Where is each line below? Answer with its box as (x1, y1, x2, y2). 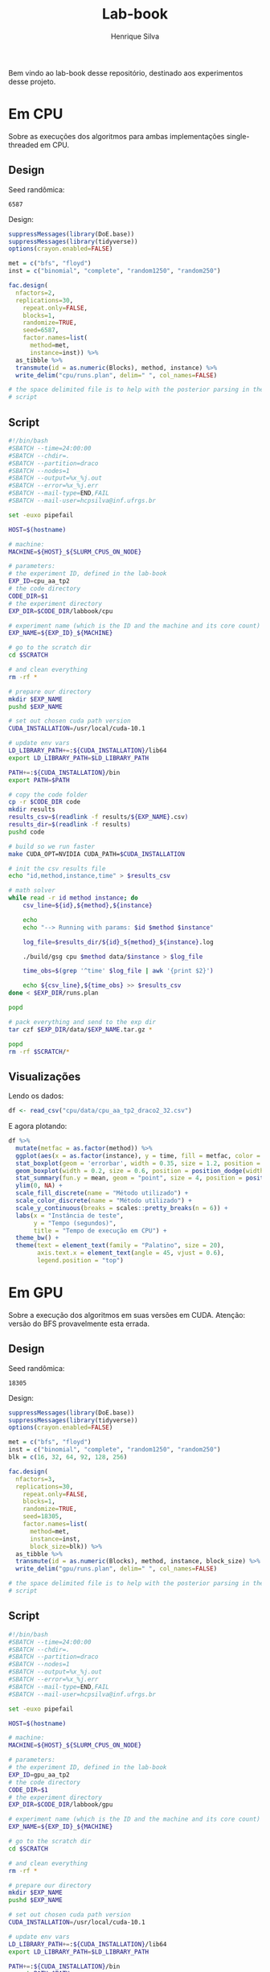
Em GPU (8, 1284, 63, 1302)
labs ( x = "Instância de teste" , (15, 1212, 125, 1220)
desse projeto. (8, 76, 56, 86)
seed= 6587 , (22, 327, 59, 335)
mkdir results (8, 805, 56, 813)
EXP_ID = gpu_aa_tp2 (8, 1771, 70, 1779)
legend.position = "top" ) (37, 1257, 125, 1265)
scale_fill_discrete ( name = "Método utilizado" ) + (15, 1189, 189, 1197)
